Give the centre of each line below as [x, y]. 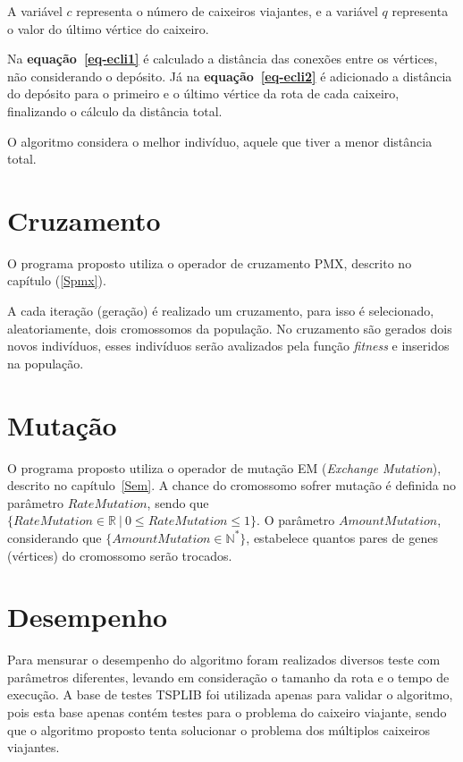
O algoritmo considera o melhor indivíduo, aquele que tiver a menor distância [220, 141]
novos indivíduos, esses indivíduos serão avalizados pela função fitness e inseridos [228, 346]
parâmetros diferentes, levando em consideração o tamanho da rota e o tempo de [228, 677]
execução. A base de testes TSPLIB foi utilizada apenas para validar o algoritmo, [230, 694]
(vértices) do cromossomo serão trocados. [120, 555]
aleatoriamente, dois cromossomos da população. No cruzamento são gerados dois [230, 328]
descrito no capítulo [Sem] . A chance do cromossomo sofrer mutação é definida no [232, 485]
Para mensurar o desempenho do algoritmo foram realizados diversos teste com [224, 660]
